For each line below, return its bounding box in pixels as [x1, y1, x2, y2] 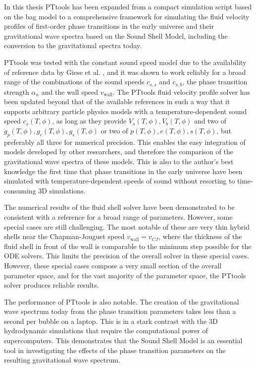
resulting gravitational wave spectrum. [4, 355, 120, 365]
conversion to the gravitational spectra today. [4, 40, 142, 51]
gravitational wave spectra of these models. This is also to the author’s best [4, 156, 234, 166]
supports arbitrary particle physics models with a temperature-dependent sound [4, 106, 247, 116]
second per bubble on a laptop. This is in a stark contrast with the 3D [4, 315, 218, 326]
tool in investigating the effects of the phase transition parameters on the [4, 345, 226, 355]
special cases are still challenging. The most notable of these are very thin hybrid [4, 221, 250, 232]
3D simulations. [38, 185, 86, 195]
